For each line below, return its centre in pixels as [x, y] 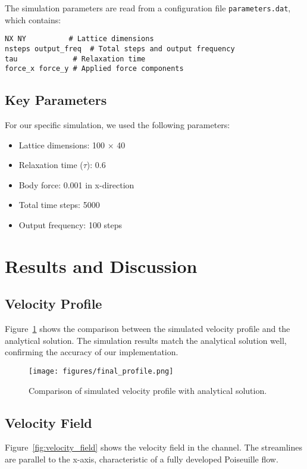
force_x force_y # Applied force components [94, 69]
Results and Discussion [101, 265]
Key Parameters [56, 100]
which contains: [33, 19]
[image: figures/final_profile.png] [101, 371]
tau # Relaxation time [75, 59]
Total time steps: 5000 [59, 205]
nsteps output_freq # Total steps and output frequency [120, 49]
